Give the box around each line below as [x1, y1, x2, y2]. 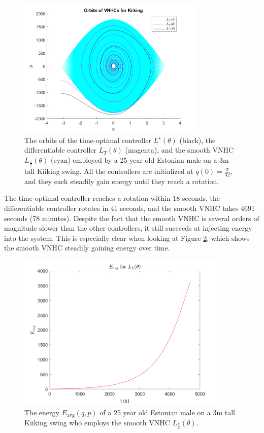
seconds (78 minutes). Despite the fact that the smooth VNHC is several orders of [4, 212, 259, 223]
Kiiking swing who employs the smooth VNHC [24, 417, 170, 427]
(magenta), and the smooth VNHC [125, 145, 234, 155]
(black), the [179, 134, 216, 145]
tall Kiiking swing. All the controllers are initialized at [24, 165, 193, 176]
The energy [24, 407, 59, 417]
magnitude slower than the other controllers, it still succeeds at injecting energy [4, 223, 252, 233]
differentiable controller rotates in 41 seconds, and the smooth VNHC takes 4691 [4, 202, 255, 213]
